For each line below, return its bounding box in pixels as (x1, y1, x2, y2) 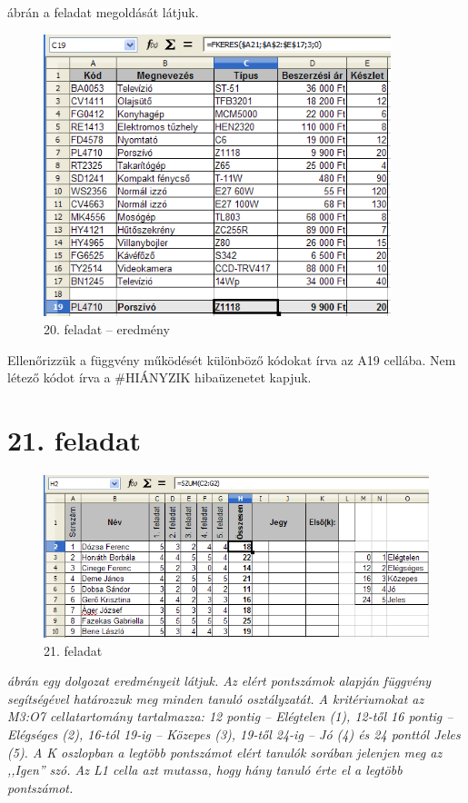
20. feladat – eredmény (44, 320, 170, 339)
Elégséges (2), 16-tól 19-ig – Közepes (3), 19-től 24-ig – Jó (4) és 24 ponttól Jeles (7, 724, 461, 743)
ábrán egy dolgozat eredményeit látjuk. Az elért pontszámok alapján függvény (7, 671, 432, 690)
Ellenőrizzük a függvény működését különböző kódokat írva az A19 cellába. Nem (7, 350, 456, 369)
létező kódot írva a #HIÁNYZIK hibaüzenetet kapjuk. (7, 368, 312, 387)
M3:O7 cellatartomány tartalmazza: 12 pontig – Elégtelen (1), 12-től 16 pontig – (7, 707, 453, 726)
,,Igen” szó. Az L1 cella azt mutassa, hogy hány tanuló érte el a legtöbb (7, 760, 403, 779)
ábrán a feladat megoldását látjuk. (7, 3, 199, 21)
